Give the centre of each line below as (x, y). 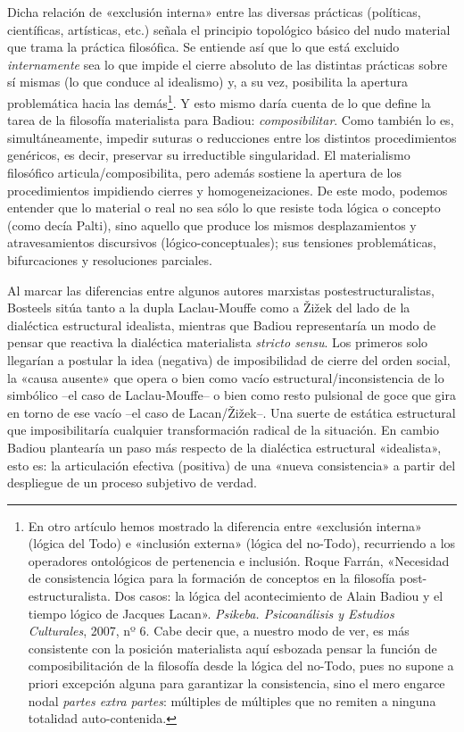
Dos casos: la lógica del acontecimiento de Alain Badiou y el (279, 596)
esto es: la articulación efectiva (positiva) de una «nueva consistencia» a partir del (232, 465)
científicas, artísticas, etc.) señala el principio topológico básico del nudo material (229, 29)
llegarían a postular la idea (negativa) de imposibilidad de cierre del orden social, (229, 359)
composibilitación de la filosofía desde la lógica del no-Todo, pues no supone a (241, 665)
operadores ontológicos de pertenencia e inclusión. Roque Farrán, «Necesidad (239, 560)
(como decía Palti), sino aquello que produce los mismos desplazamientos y (212, 225)
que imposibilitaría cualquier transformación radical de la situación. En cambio (224, 430)
